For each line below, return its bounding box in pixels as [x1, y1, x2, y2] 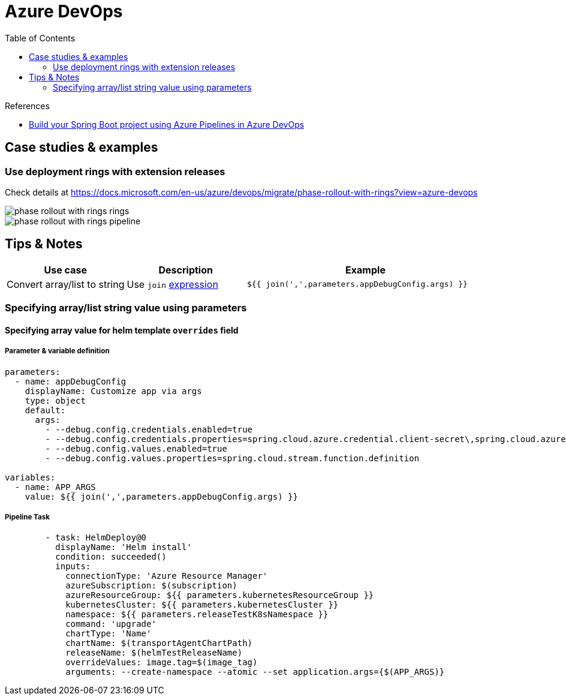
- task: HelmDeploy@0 [45, 533, 147, 543]
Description [158, 263, 213, 276]
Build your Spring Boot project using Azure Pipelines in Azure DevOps [29, 119, 305, 130]
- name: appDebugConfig [14, 376, 127, 386]
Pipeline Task [5, 512, 50, 521]
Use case [44, 263, 87, 276]
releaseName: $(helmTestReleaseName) [65, 648, 243, 658]
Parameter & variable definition [5, 347, 110, 356]
